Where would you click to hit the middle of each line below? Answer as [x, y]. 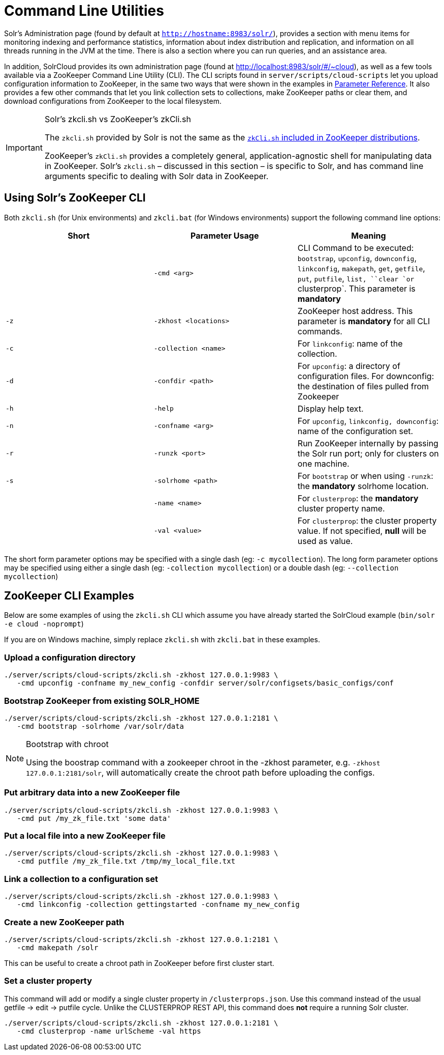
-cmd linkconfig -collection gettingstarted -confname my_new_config [158, 905]
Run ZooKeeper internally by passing [368, 443]
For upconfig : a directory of [349, 366]
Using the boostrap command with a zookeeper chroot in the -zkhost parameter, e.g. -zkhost [203, 762]
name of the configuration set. [355, 431]
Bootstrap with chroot [67, 744]
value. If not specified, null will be [362, 531]
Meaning [369, 235]
